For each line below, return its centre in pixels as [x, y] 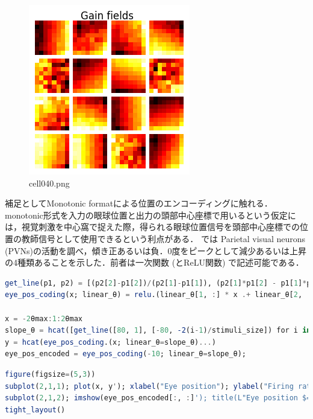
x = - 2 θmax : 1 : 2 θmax [44, 318]
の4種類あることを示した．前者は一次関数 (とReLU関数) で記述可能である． [154, 262]
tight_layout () [35, 410]
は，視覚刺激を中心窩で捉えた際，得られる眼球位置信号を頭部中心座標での [152, 227]
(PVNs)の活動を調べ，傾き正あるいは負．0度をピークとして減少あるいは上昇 [156, 250]
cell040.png [49, 183]
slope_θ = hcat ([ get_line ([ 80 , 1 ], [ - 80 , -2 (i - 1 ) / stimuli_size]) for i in [158, 331]
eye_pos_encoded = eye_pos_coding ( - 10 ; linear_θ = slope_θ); [126, 354]
